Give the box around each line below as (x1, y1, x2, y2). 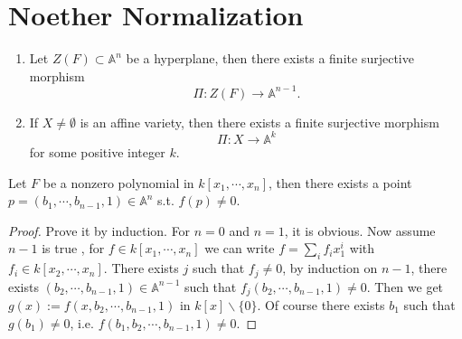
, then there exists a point (269, 173, 412, 192)
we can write (204, 239, 275, 258)
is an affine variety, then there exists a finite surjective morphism (80, 112, 439, 131)
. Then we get (366, 277, 444, 296)
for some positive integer (29, 142, 165, 161)
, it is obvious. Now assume (284, 221, 436, 240)
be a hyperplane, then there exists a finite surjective (126, 49, 414, 68)
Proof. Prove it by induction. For (8, 221, 191, 240)
